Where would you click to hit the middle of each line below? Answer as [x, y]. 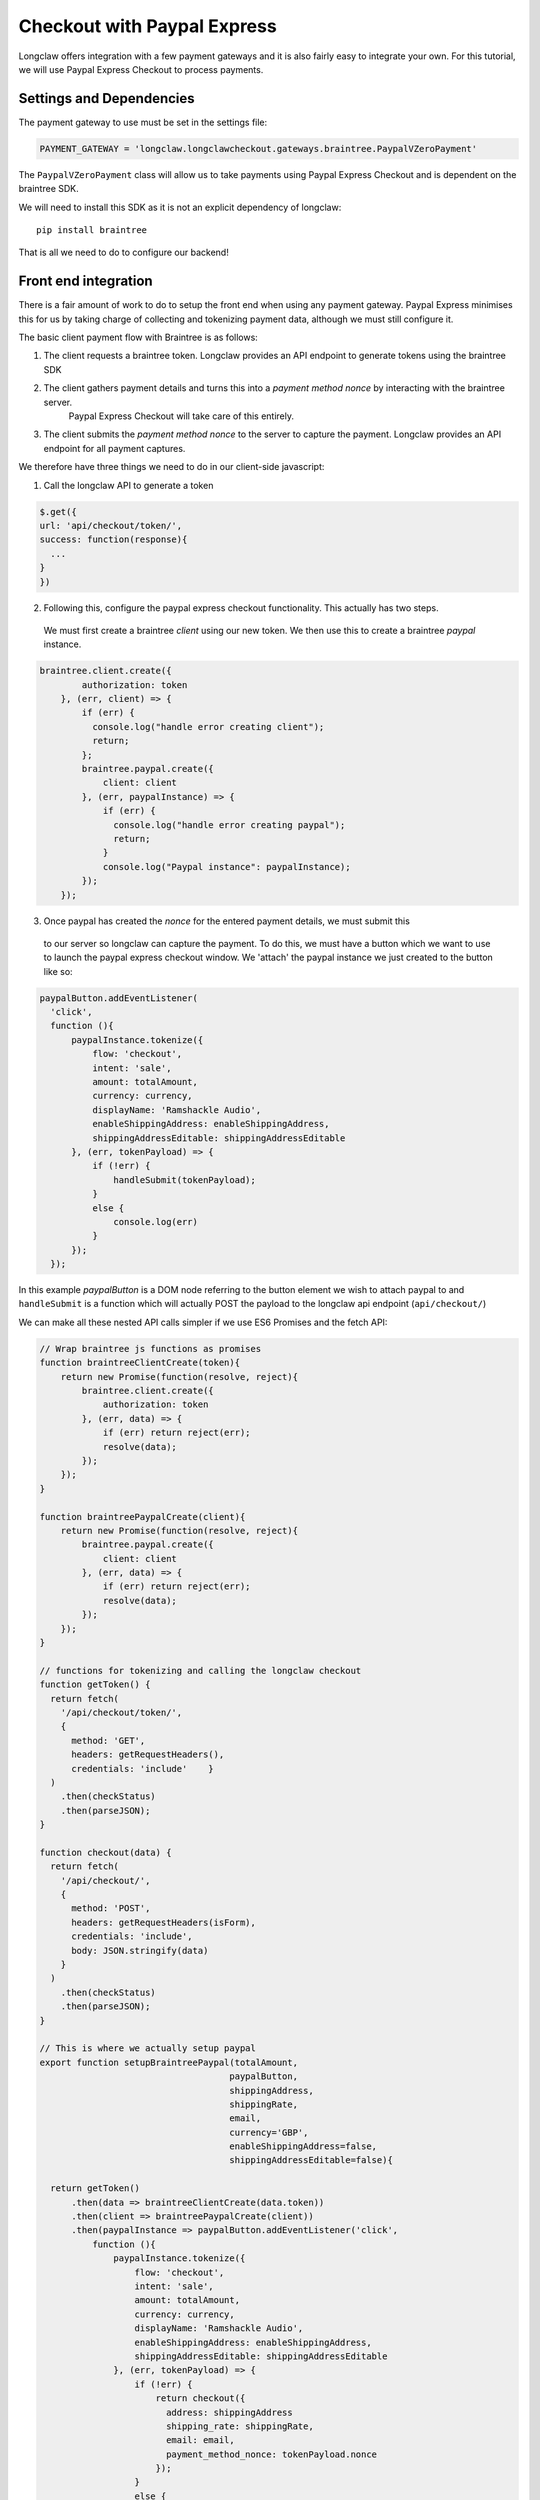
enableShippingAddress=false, [303, 2146]
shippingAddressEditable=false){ [311, 2160]
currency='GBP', [269, 2132]
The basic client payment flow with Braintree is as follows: [138, 337]
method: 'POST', [111, 1908]
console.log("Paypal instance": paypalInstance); [226, 866]
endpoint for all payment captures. [114, 448]
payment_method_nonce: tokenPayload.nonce [271, 2454]
